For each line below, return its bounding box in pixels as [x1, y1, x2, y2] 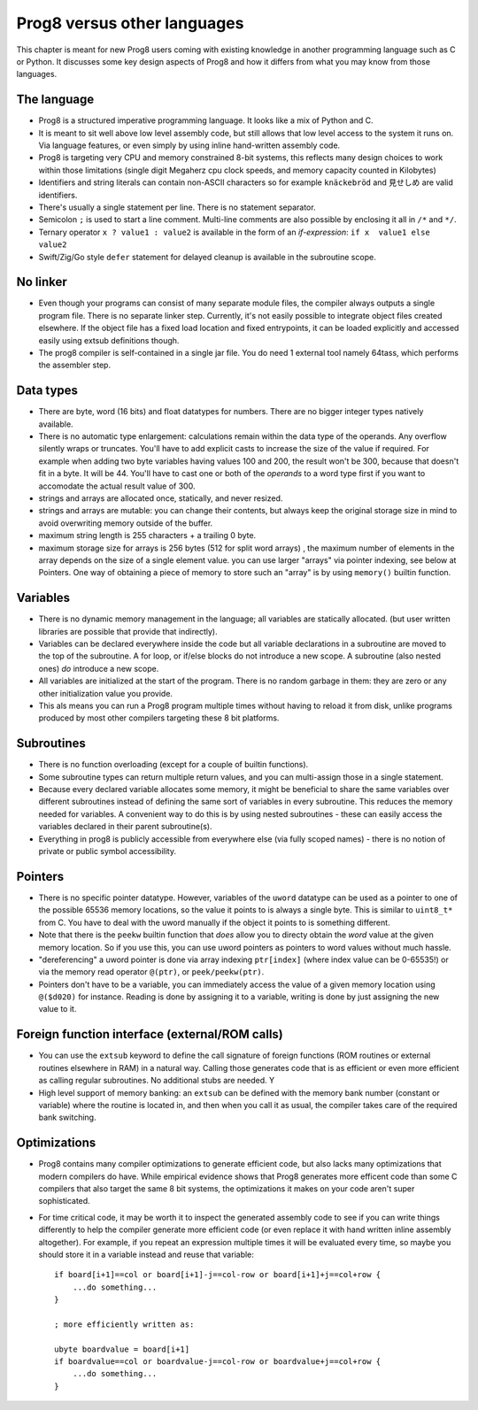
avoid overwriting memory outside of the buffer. [38, 518, 213, 528]
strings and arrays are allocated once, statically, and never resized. [38, 493, 283, 504]
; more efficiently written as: [54, 1319, 195, 1329]
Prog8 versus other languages [16, 13, 244, 33]
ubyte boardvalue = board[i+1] [54, 1344, 190, 1354]
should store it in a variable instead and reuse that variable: [38, 1249, 254, 1260]
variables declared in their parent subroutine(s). [38, 821, 212, 832]
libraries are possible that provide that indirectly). [38, 626, 218, 636]
